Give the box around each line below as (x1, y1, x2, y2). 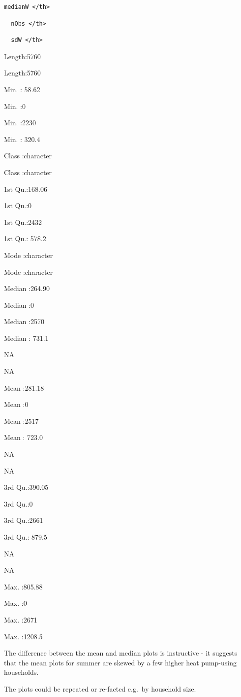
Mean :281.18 (4, 382, 44, 393)
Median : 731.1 (4, 332, 49, 343)
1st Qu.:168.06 (4, 183, 47, 194)
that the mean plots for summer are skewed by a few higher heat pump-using (4, 657, 237, 667)
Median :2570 (4, 316, 45, 327)
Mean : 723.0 (4, 432, 43, 442)
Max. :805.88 (4, 581, 43, 591)
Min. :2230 (4, 117, 36, 128)
